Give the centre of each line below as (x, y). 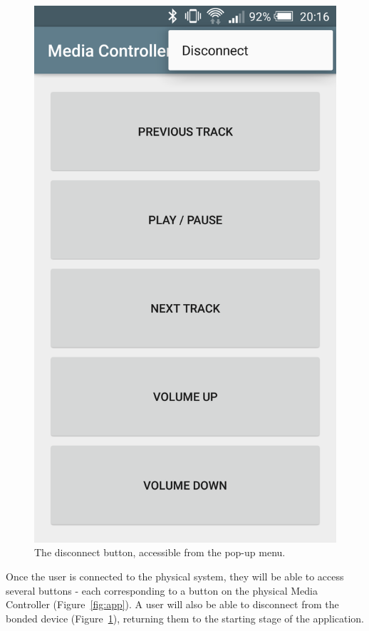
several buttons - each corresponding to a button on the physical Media (162, 590)
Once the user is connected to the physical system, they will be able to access (175, 576)
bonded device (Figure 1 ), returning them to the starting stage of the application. (185, 618)
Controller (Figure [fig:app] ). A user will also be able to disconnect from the (172, 604)
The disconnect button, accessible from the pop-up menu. (160, 552)
